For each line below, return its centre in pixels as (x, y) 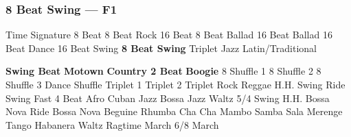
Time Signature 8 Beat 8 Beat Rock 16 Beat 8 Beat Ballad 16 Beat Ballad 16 (169, 35)
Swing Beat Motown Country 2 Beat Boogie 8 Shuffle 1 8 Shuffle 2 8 (163, 71)
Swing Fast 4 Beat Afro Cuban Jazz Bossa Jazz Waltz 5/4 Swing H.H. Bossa (168, 98)
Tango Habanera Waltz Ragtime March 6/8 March (112, 124)
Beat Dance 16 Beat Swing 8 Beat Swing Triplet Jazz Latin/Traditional (161, 48)
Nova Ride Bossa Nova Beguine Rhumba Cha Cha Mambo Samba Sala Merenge (174, 111)
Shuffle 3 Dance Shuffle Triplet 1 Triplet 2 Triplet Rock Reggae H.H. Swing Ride (175, 84)
